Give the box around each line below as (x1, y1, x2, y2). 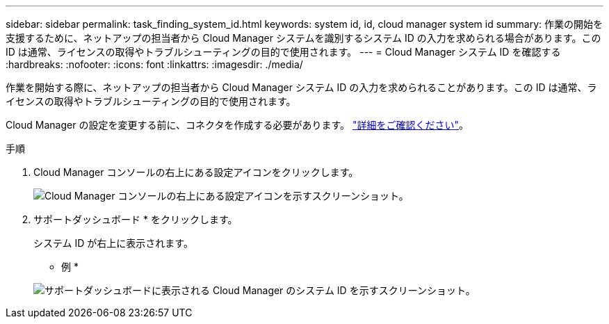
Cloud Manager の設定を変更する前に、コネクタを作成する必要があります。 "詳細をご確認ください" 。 (6, 119, 469, 131)
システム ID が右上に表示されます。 (33, 237, 193, 249)
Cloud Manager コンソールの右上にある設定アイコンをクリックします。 (33, 166, 359, 178)
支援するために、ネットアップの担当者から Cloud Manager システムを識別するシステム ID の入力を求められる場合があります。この (6, 32, 601, 44)
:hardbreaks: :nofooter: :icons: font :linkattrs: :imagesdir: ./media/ (6, 58, 303, 70)
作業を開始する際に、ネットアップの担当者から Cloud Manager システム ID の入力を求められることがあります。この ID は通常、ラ (6, 81, 597, 93)
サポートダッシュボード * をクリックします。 (33, 213, 238, 225)
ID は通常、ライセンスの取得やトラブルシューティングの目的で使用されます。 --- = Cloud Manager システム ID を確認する (6, 46, 561, 58)
